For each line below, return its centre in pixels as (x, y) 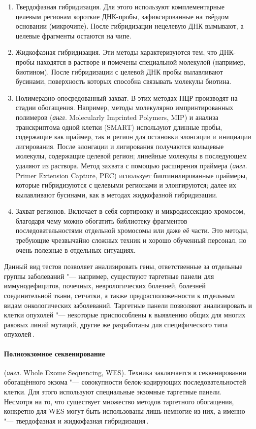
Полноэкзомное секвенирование (55, 353)
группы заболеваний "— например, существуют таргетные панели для (109, 276)
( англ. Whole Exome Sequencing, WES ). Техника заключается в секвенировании (125, 372)
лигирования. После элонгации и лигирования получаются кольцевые (120, 146)
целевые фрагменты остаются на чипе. (73, 35)
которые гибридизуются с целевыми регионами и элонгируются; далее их (126, 185)
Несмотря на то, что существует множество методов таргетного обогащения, (119, 401)
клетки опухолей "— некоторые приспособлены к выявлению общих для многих (125, 315)
